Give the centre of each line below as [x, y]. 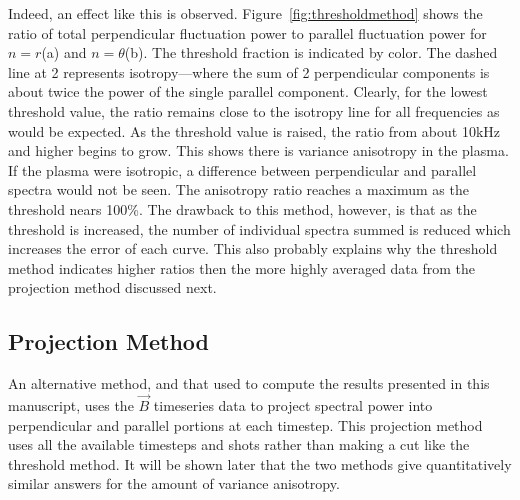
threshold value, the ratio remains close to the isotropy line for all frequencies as [254, 110]
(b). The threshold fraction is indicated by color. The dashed [311, 52]
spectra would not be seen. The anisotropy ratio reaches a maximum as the [238, 189]
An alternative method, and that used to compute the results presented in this [249, 383]
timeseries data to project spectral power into [293, 404]
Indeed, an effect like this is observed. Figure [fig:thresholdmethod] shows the [245, 13]
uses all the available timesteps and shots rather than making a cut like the [239, 444]
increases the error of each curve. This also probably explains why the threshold [253, 248]
